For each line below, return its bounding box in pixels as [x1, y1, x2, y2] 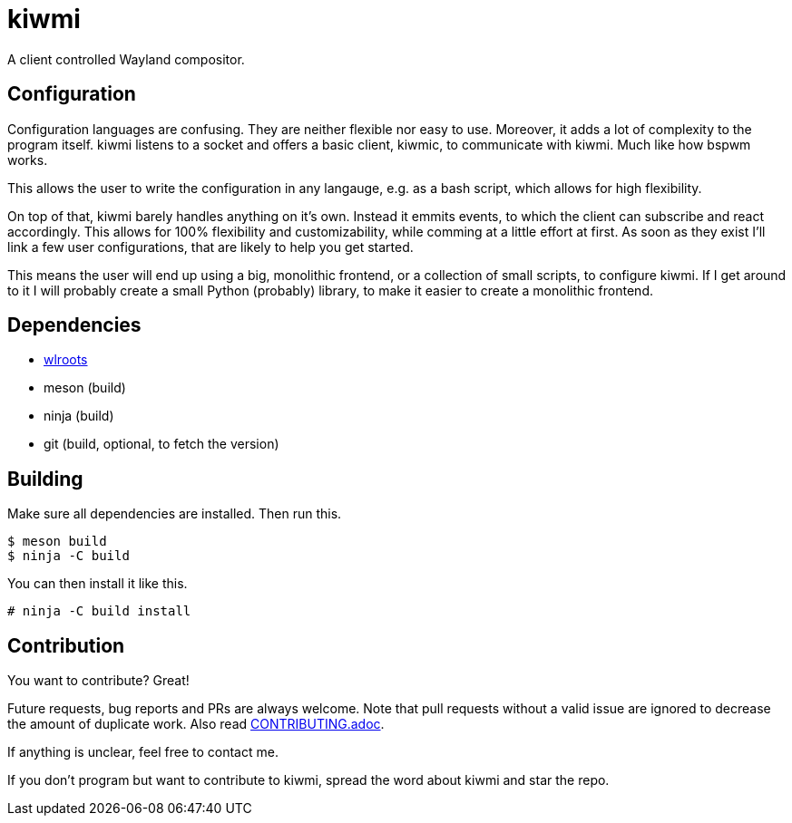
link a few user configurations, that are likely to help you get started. [7, 238, 414, 255]
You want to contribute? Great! [7, 673, 190, 689]
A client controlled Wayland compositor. [7, 51, 245, 67]
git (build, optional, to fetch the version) [44, 436, 279, 452]
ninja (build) [44, 408, 114, 424]
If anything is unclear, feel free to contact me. [7, 744, 279, 760]
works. [7, 151, 48, 168]
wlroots [44, 352, 88, 368]
